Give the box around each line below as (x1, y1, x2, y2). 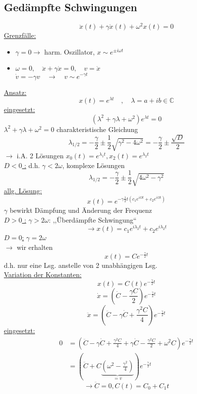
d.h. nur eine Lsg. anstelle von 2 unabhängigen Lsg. (4, 260, 158, 270)
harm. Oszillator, (44, 46, 95, 56)
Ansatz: (4, 87, 27, 97)
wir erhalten (17, 242, 53, 252)
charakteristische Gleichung (56, 124, 138, 134)
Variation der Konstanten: (4, 269, 82, 280)
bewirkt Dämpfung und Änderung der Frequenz (9, 205, 152, 215)
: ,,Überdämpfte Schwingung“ (49, 214, 137, 225)
